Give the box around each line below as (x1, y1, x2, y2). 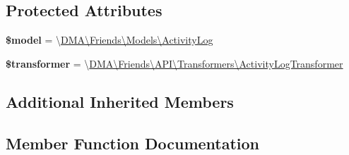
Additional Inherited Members (6, 90, 234, 112)
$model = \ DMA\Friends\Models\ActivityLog (6, 32, 213, 47)
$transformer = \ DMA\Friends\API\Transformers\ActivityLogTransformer (6, 56, 343, 70)
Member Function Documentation (6, 132, 260, 154)
